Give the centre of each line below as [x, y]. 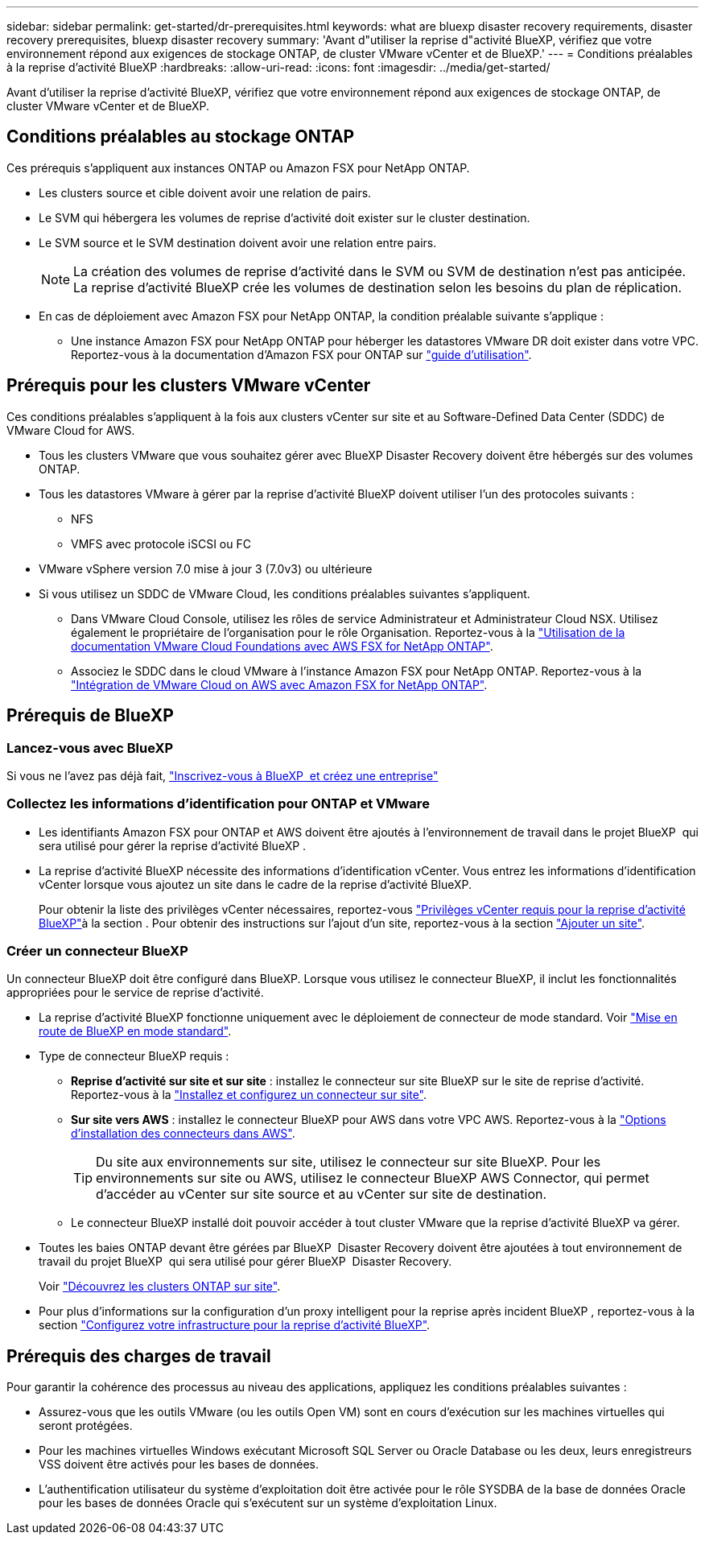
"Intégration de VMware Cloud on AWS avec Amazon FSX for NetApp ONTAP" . [279, 684]
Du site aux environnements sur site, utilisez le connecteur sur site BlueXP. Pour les [348, 1162]
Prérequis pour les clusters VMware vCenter [189, 386]
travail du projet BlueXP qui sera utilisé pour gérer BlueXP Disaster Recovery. [245, 1262]
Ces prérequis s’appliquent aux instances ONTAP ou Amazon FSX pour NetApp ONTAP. [238, 167]
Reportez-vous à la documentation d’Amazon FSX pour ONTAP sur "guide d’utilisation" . [301, 354]
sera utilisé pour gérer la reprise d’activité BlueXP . [173, 845]
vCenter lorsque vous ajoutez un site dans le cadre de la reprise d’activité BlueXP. [255, 884]
